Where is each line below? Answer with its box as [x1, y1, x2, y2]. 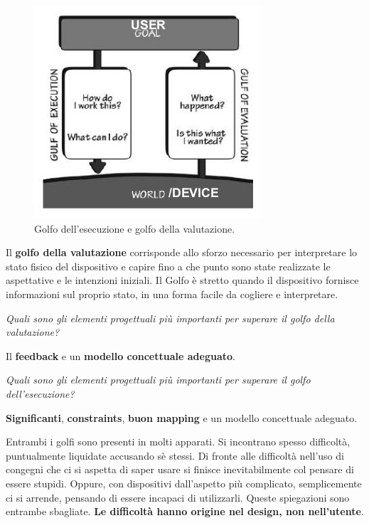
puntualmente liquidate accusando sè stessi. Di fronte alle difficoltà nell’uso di [6, 448, 344, 463]
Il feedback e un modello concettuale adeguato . [6, 348, 235, 363]
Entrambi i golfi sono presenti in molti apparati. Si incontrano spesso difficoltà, [6, 434, 351, 449]
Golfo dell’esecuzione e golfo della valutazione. [34, 221, 235, 236]
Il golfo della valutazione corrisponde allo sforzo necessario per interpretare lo [6, 245, 358, 260]
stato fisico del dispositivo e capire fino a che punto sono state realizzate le [6, 258, 331, 273]
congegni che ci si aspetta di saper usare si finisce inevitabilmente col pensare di [6, 462, 354, 477]
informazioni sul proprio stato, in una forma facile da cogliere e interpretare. [6, 286, 338, 301]
